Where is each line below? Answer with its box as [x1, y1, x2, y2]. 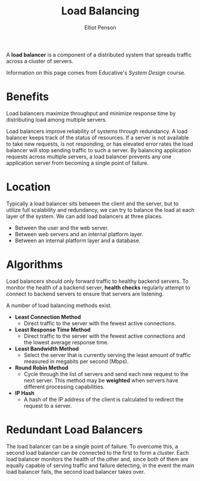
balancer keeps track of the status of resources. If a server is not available [6, 134, 189, 141]
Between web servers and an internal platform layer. [14, 230, 143, 238]
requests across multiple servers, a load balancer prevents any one [6, 153, 172, 160]
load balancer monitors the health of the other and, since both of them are [6, 455, 189, 462]
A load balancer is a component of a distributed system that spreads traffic [6, 51, 192, 58]
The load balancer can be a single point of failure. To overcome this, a [6, 443, 179, 450]
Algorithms [6, 258, 63, 271]
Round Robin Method [14, 364, 69, 371]
